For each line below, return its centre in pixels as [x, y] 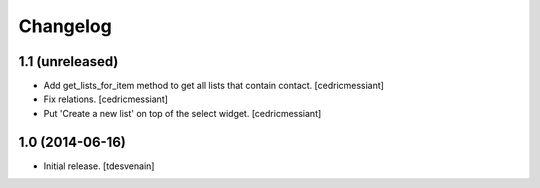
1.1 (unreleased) [68, 61]
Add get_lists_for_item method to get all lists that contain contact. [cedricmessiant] [214, 86]
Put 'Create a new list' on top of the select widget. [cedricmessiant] [182, 113]
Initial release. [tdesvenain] [99, 166]
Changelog [65, 26]
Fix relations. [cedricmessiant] [106, 99]
